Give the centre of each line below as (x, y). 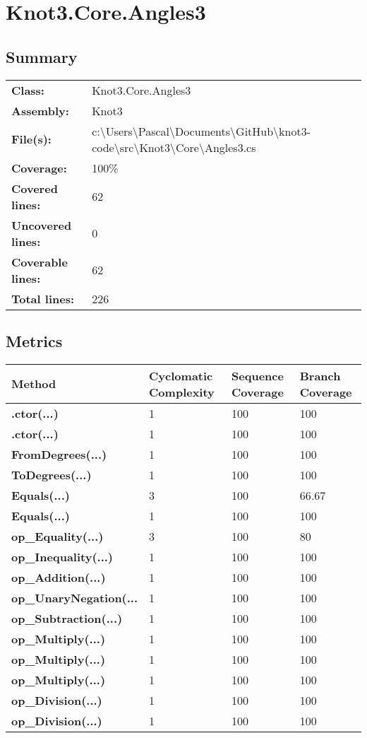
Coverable (40, 262)
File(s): (31, 139)
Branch (320, 375)
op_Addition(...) (59, 577)
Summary (42, 56)
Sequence (258, 375)
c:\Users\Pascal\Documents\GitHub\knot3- (201, 131)
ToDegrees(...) (52, 474)
